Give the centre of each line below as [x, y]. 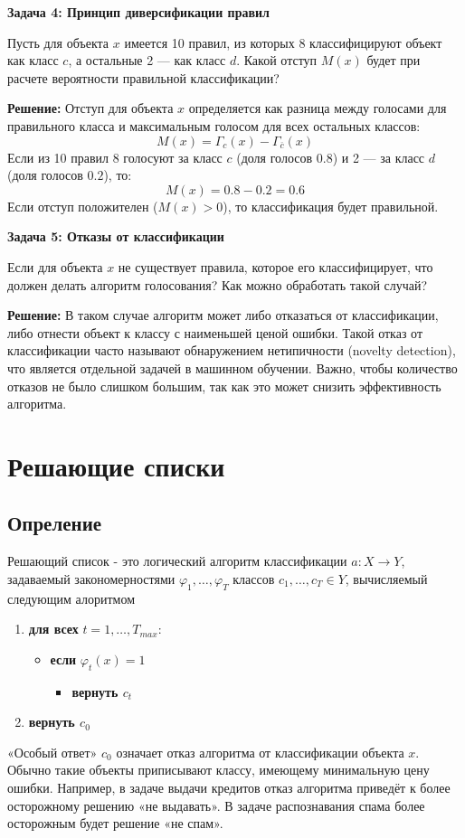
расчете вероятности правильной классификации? [143, 77]
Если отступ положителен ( [83, 206]
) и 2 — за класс [379, 157]
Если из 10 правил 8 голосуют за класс [115, 157]
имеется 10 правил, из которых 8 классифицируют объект [283, 42]
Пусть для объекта [58, 42]
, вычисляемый [386, 578]
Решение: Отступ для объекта [90, 108]
